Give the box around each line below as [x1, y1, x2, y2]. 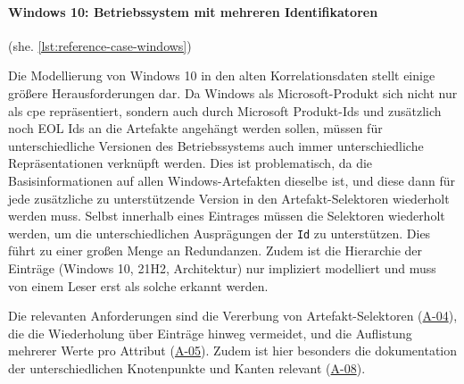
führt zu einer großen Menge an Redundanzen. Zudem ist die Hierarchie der [8, 241, 423, 260]
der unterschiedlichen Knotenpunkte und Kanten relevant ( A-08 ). [8, 358, 366, 377]
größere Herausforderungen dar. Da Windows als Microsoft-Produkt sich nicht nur [8, 83, 458, 102]
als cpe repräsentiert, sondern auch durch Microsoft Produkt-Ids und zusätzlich [8, 101, 442, 120]
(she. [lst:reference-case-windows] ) [8, 36, 192, 54]
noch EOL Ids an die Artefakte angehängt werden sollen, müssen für [8, 119, 383, 138]
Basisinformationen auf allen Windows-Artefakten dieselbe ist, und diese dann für [8, 171, 455, 189]
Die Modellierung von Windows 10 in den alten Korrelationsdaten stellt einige [8, 66, 435, 85]
